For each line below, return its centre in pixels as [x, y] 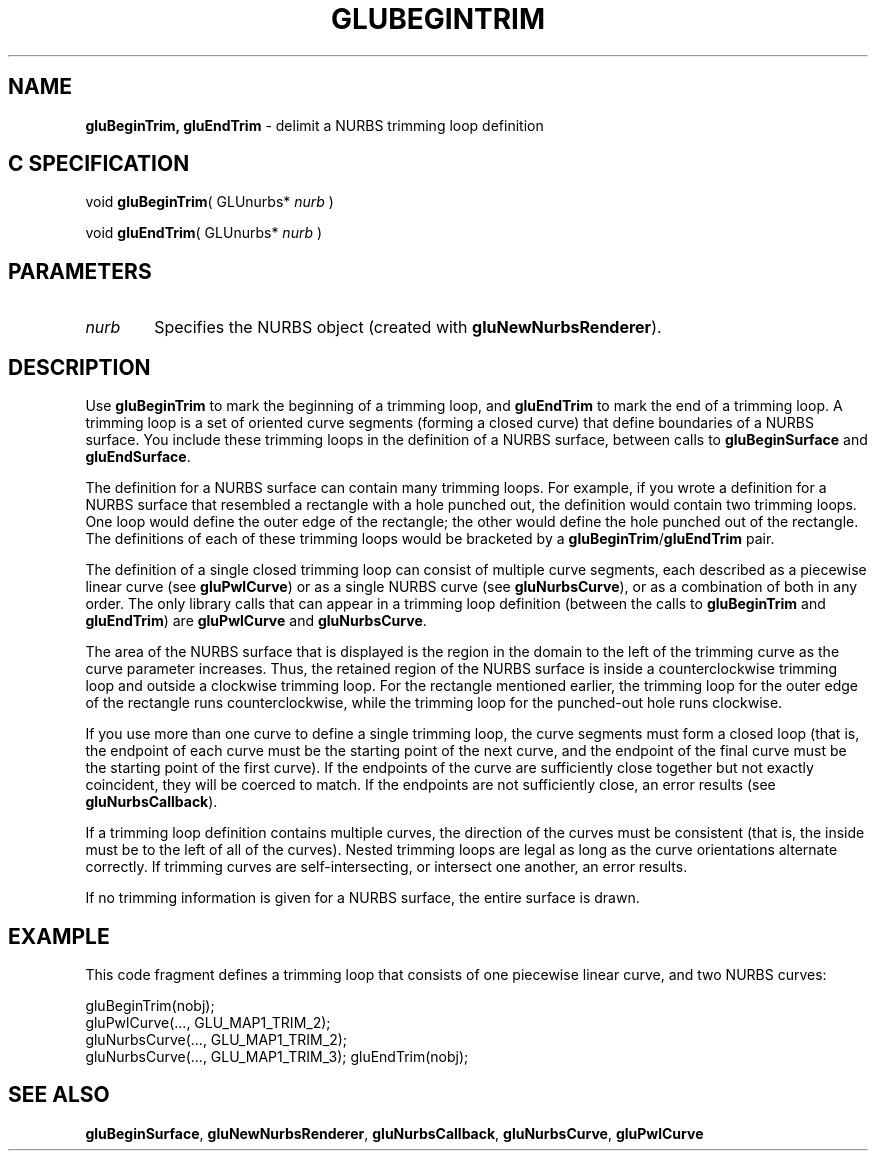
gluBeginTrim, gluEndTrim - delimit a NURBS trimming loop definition [314, 125]
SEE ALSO [59, 1095]
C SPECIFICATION [99, 164]
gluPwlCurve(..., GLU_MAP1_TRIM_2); [208, 1022]
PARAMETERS [80, 271]
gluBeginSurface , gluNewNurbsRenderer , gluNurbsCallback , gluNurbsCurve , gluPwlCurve [394, 1133]
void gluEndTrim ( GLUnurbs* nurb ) [204, 233]
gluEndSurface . [138, 457]
